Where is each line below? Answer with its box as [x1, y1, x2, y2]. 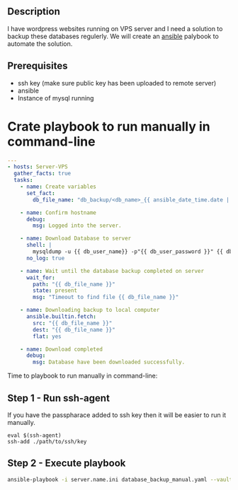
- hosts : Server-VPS [7, 163, 69, 170]
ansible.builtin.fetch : [25, 313, 97, 320]
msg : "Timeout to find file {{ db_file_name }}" [33, 293, 179, 301]
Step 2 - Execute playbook [7, 457, 126, 469]
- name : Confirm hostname [20, 209, 97, 216]
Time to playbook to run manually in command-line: [7, 371, 158, 380]
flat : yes [33, 332, 62, 340]
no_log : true [25, 255, 65, 262]
